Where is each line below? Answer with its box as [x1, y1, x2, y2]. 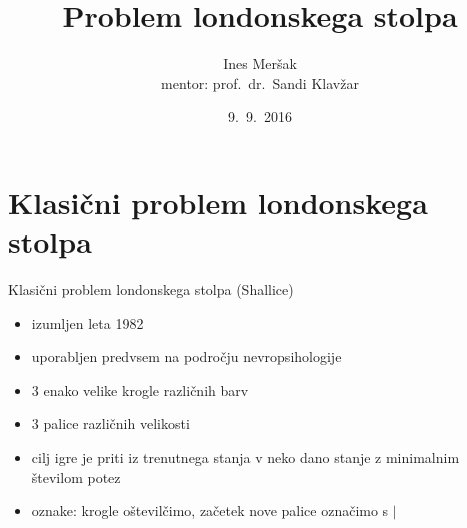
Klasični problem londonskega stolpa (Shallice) [8, 279, 294, 300]
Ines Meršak [223, 53, 297, 74]
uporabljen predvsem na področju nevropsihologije [31, 346, 342, 367]
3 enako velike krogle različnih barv [31, 379, 249, 400]
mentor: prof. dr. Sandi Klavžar [161, 72, 359, 93]
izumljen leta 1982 [31, 312, 144, 333]
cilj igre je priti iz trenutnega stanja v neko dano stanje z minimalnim [31, 447, 460, 467]
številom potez [31, 466, 121, 487]
